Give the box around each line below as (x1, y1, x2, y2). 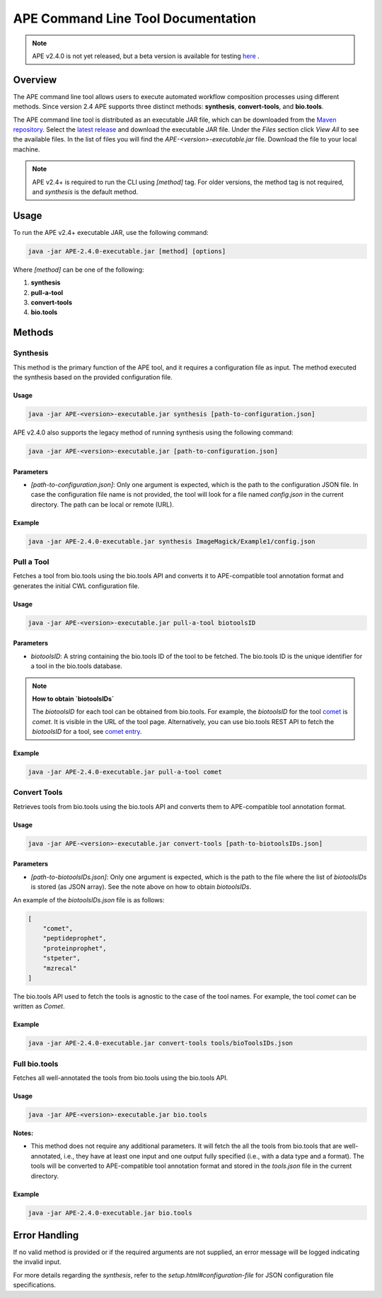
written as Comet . (13, 1002, 65, 1011)
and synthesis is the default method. (32, 188, 139, 196)
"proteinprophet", (42, 944, 107, 952)
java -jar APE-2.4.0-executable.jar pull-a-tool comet (28, 768, 222, 776)
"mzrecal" (42, 964, 77, 972)
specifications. (13, 1281, 57, 1290)
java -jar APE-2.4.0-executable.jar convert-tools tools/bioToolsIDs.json (28, 1039, 294, 1047)
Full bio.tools (13, 1059, 59, 1069)
